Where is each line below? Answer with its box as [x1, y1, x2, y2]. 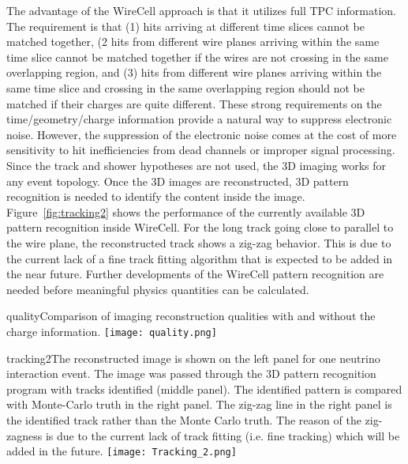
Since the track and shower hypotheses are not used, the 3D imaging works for [6, 157, 387, 173]
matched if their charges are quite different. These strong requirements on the [6, 95, 382, 111]
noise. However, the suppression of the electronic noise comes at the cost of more [6, 126, 397, 142]
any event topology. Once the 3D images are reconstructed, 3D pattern [6, 172, 349, 189]
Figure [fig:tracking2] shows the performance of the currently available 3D [6, 203, 365, 220]
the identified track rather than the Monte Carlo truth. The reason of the [6, 411, 361, 428]
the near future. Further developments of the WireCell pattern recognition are [6, 266, 384, 282]
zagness [6, 427, 43, 443]
